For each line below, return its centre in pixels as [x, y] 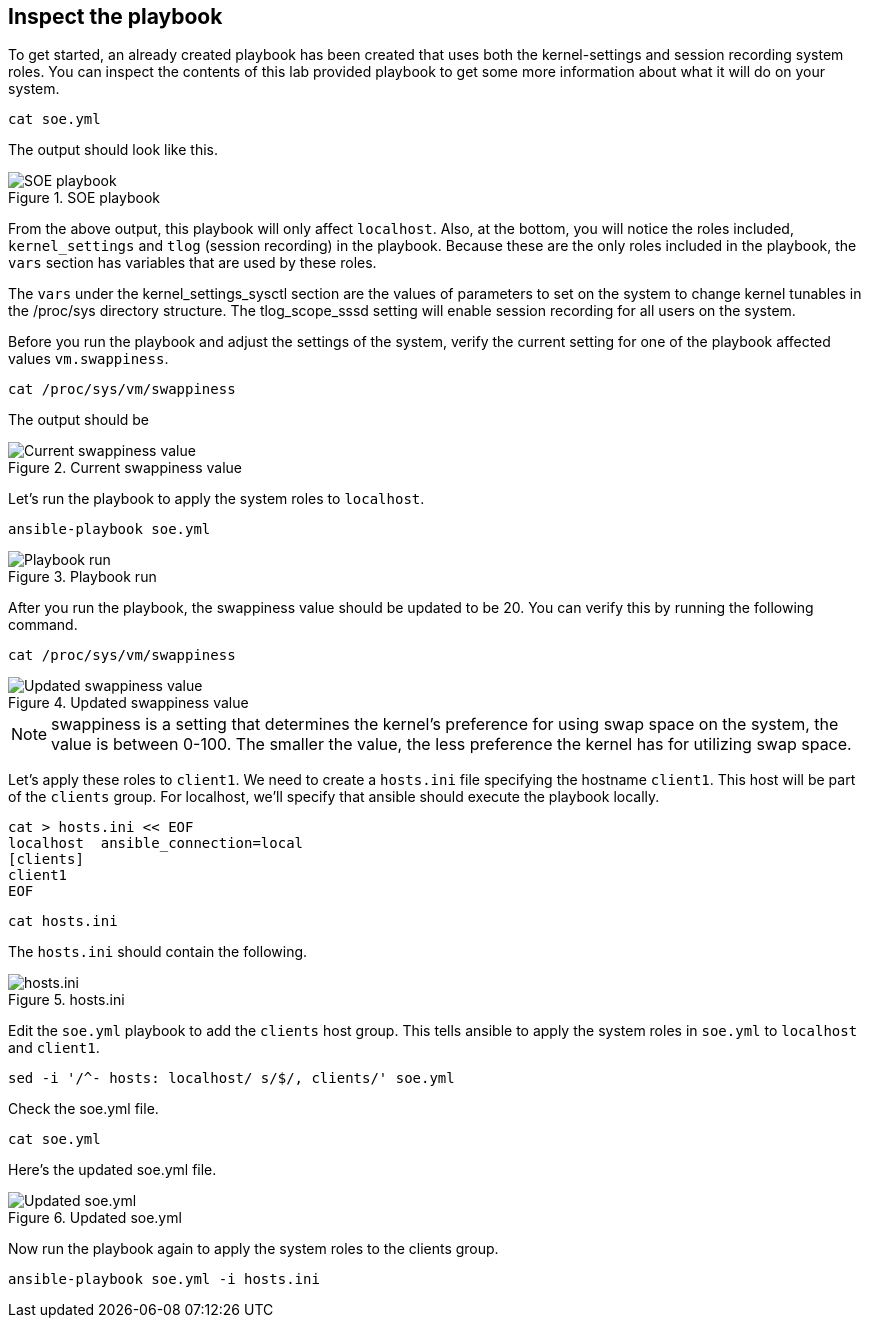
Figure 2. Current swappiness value [125, 468]
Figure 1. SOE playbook [84, 198]
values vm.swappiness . [88, 359]
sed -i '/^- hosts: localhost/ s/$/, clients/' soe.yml [231, 1078]
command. [43, 625]
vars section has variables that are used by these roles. [192, 263]
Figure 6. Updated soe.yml [95, 1218]
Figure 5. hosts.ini [66, 1000]
